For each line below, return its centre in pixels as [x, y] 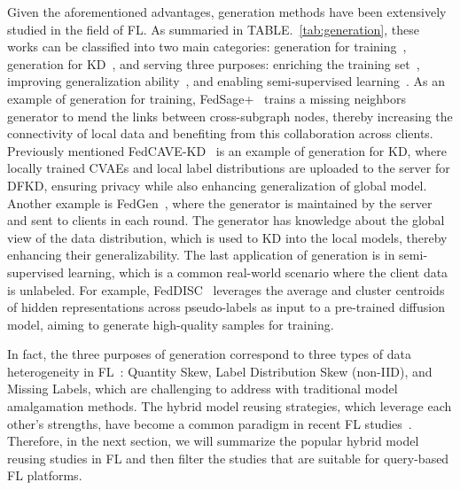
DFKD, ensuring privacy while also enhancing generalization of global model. [217, 185]
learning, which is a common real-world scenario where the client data [258, 272]
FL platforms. [45, 475]
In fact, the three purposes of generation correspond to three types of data [209, 354]
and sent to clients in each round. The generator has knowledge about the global [226, 220]
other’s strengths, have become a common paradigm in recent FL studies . [210, 423]
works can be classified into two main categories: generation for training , [207, 47]
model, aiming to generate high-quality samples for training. [171, 324]
